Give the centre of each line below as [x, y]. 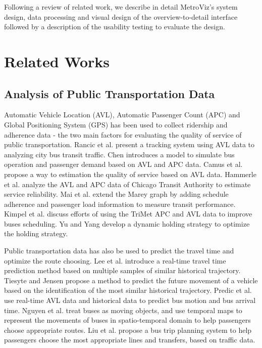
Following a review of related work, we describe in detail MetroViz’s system [121, 7]
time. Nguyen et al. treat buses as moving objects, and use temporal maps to [123, 310]
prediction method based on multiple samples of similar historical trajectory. [122, 270]
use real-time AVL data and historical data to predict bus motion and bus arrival [130, 300]
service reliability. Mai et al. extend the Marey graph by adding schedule [116, 194]
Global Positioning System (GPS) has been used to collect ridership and [116, 124]
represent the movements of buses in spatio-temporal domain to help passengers [127, 320]
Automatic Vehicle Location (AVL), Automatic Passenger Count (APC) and [122, 115]
